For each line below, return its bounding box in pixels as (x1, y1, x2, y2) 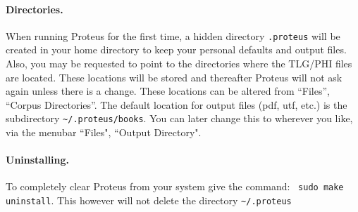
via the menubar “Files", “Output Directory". (6, 125, 202, 140)
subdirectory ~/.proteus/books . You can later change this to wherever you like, (6, 111, 353, 126)
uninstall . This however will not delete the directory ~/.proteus (6, 193, 292, 208)
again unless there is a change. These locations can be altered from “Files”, (6, 84, 330, 98)
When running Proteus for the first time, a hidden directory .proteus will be (6, 28, 340, 43)
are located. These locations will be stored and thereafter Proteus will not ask (6, 69, 342, 84)
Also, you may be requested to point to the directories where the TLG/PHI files (6, 56, 352, 71)
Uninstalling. (6, 152, 70, 167)
